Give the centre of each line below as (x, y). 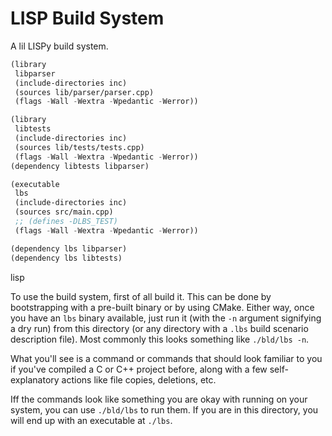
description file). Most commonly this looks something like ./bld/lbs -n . (160, 339)
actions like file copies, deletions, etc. (139, 379)
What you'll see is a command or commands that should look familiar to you (166, 358)
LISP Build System (87, 18)
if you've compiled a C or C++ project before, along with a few (139, 369)
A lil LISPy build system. (59, 46)
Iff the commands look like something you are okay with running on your (159, 399)
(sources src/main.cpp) (64, 212)
